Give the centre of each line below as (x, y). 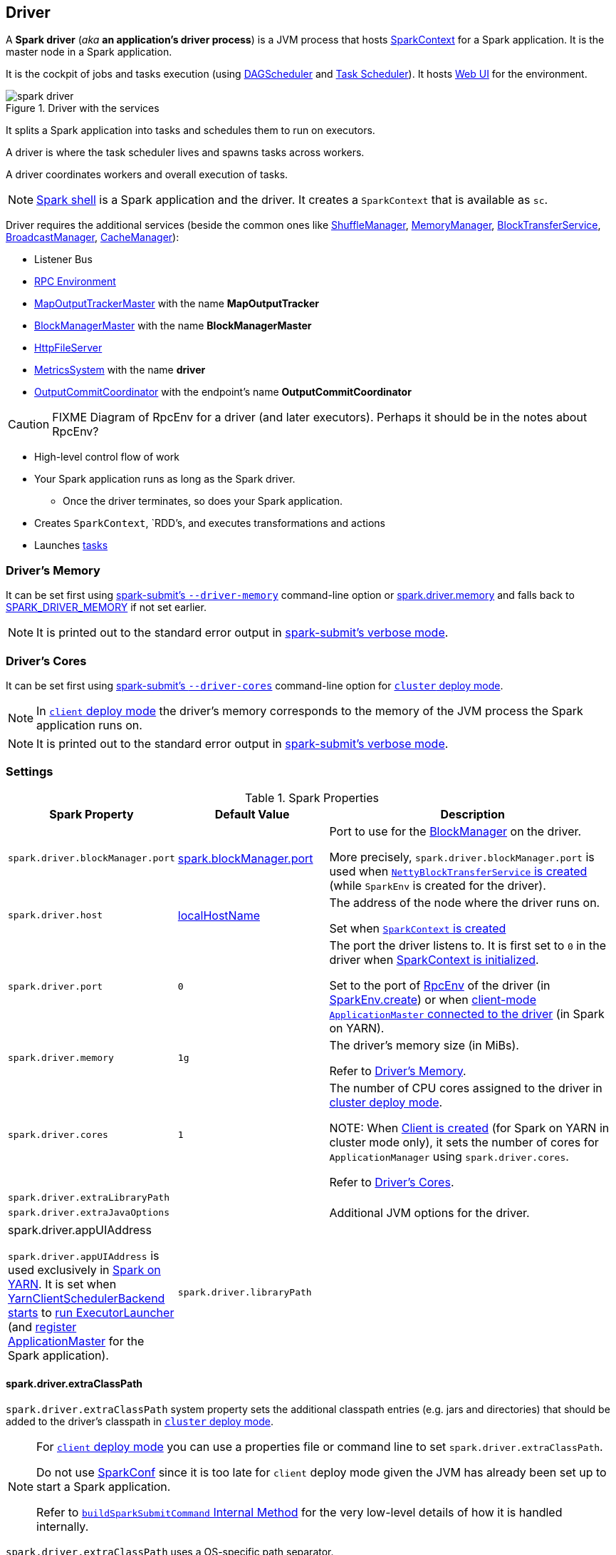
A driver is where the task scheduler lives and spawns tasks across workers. (185, 153)
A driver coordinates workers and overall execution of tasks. (147, 175)
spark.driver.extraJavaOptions (89, 1213)
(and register (42, 1326)
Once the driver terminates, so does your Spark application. (203, 501)
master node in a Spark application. (89, 52)
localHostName (219, 915)
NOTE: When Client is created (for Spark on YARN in (469, 1128)
